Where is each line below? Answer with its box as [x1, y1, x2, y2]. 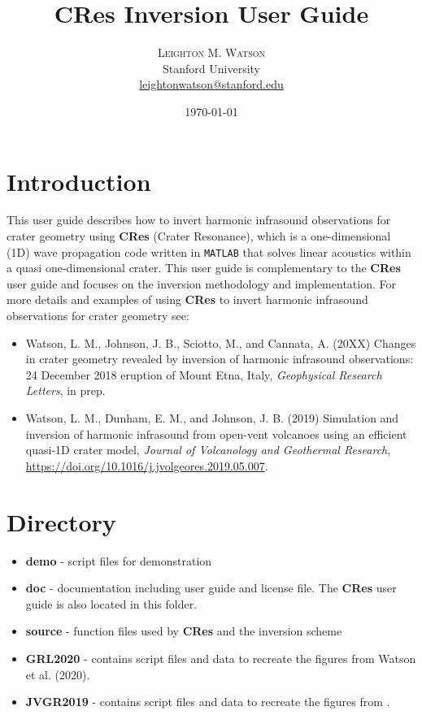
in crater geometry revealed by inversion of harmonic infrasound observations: [25, 350, 414, 367]
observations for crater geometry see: [7, 307, 189, 324]
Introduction [7, 164, 151, 197]
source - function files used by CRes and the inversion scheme [25, 622, 342, 639]
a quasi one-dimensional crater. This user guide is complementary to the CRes [7, 259, 401, 276]
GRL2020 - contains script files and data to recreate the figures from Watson [25, 649, 416, 666]
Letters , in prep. [25, 382, 106, 399]
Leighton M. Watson [157, 44, 266, 61]
